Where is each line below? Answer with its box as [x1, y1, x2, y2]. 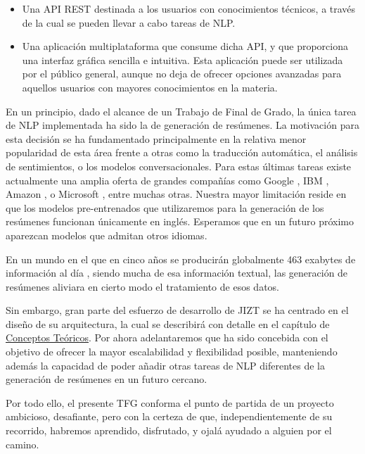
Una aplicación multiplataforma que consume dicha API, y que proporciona [22, 39, 348, 53]
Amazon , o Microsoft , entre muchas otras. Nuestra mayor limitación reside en [6, 187, 347, 201]
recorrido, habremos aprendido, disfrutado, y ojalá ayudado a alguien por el [6, 423, 332, 438]
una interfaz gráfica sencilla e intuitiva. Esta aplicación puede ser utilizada [22, 52, 343, 67]
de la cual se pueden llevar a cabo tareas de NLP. [22, 15, 236, 30]
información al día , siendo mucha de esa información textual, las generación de [6, 265, 348, 280]
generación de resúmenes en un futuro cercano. [6, 372, 207, 386]
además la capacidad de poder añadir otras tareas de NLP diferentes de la [6, 358, 325, 372]
